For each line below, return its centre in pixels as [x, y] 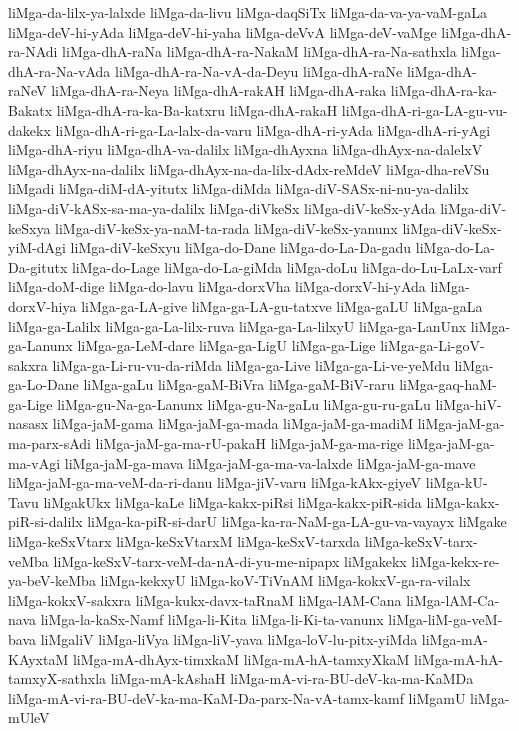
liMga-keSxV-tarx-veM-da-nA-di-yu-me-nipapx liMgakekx [230, 560]
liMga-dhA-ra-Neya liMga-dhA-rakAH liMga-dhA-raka [219, 90]
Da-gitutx [38, 266]
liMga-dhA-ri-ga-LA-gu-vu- [424, 109]
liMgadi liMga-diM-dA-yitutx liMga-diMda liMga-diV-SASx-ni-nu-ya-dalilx [238, 188]
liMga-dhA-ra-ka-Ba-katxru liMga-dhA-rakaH [197, 109]
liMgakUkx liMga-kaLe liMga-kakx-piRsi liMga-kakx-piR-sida [232, 501]
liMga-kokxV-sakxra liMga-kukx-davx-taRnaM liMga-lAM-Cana [205, 599]
